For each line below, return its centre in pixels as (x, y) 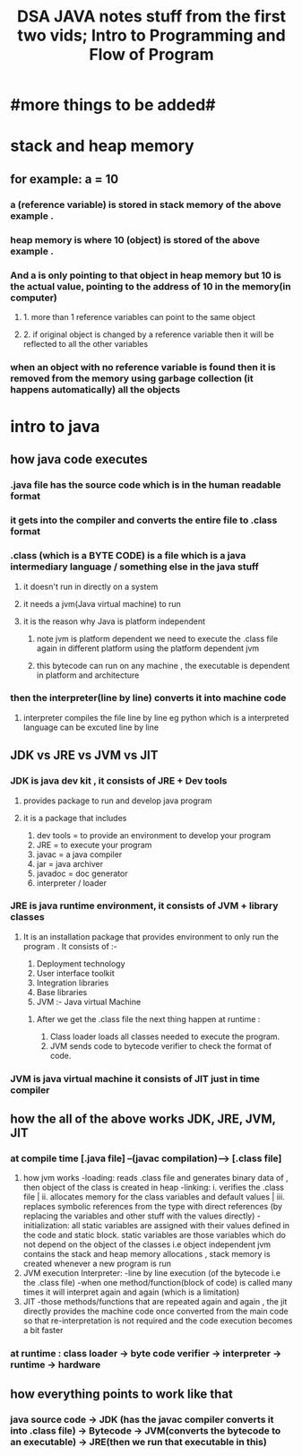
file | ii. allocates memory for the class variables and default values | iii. (154, 1197)
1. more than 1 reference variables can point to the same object (139, 316)
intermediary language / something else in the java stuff (134, 567)
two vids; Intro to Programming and (151, 35)
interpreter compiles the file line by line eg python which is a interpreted (156, 717)
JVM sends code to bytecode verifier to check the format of (161, 1045)
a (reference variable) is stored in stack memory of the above (146, 204)
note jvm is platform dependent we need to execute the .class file (157, 638)
